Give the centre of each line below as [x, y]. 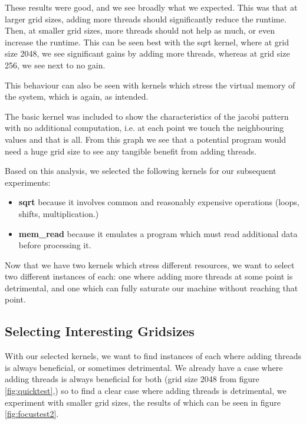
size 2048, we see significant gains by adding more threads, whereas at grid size [147, 53]
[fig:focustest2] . [32, 414]
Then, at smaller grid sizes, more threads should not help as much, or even [140, 30]
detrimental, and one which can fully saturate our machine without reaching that [152, 287]
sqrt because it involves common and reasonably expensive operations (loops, [159, 202]
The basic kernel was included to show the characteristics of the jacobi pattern [147, 116]
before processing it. [55, 245]
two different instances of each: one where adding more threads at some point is [149, 276]
